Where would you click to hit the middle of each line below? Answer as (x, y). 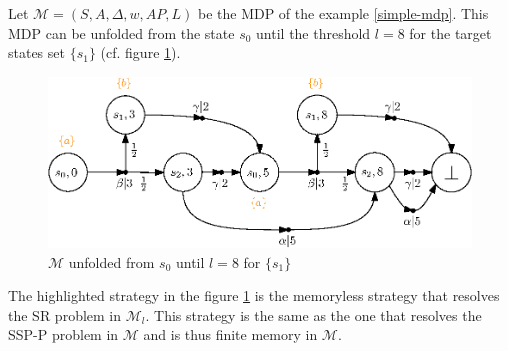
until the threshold (313, 32)
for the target (450, 32)
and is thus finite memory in (230, 334)
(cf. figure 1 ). (140, 52)
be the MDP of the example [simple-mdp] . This (343, 13)
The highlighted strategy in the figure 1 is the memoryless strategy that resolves (254, 295)
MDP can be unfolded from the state (121, 32)
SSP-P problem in (63, 334)
